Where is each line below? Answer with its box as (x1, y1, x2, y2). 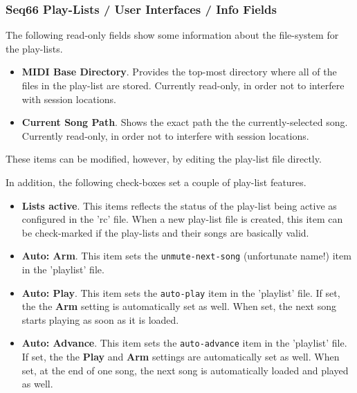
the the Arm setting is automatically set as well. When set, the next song (21, 299, 336, 313)
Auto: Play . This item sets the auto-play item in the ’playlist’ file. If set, (21, 285, 340, 300)
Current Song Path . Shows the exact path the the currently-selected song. (21, 115, 348, 129)
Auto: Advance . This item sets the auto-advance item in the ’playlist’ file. (21, 336, 347, 350)
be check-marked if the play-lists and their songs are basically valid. (21, 225, 309, 239)
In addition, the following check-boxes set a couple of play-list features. (6, 174, 306, 189)
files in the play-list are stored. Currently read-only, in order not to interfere (21, 78, 345, 92)
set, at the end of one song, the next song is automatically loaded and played (21, 363, 349, 377)
